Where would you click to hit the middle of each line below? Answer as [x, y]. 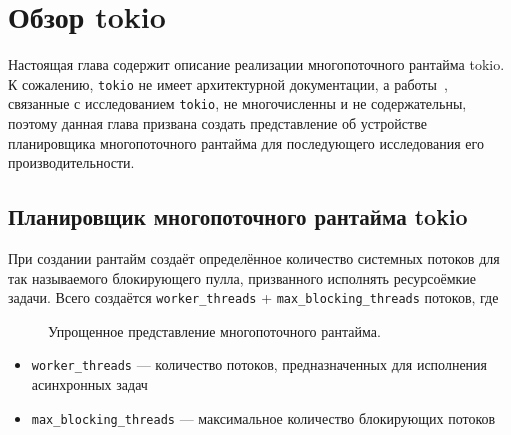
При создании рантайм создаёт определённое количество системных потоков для [254, 258]
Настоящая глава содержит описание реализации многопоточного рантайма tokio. [256, 64]
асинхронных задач [89, 384]
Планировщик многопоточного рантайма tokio [238, 216]
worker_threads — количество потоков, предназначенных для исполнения [259, 364]
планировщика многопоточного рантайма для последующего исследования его [246, 142]
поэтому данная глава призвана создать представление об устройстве [217, 123]
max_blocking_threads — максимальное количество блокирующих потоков [263, 417]
